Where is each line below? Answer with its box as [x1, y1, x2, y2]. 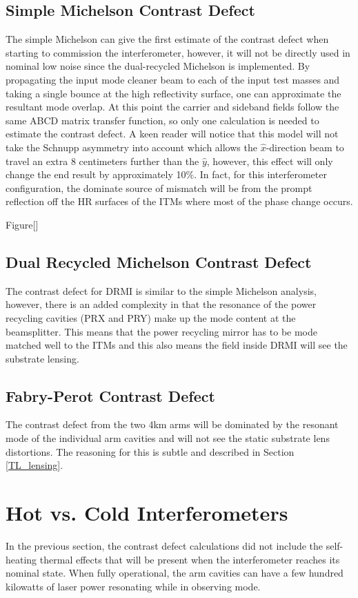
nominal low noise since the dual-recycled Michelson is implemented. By [6, 59, 310, 73]
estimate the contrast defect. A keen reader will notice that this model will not [6, 126, 339, 141]
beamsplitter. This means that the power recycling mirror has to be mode [6, 324, 318, 338]
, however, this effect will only [206, 153, 333, 168]
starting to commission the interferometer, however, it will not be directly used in [6, 45, 350, 59]
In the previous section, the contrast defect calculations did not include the [6, 538, 324, 552]
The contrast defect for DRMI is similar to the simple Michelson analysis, [6, 283, 317, 298]
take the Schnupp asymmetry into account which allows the [6, 139, 257, 154]
